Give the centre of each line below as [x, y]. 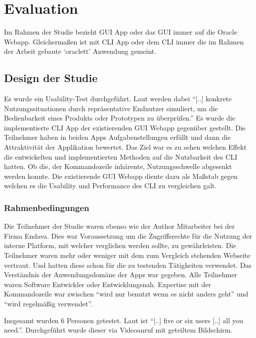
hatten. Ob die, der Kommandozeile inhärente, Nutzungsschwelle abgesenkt [118, 166]
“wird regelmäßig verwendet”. [48, 304]
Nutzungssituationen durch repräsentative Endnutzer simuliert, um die [111, 108]
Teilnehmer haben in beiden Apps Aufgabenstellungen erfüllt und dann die [117, 137]
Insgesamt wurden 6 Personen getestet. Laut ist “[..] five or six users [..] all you [124, 320]
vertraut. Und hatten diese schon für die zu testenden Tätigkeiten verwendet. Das [128, 265]
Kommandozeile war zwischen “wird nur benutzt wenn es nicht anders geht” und [126, 294]
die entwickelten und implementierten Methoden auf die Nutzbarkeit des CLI [121, 156]
